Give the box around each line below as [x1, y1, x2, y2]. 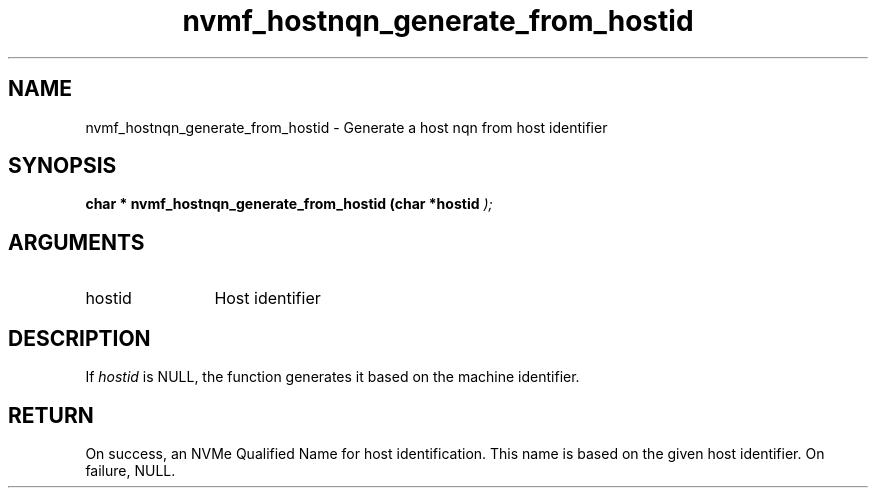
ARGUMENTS [8, 229, 145, 255]
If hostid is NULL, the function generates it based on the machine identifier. [85, 368, 580, 386]
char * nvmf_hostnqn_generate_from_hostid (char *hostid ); [85, 195, 493, 213]
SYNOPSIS [8, 153, 117, 179]
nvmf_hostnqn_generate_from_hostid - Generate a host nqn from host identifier [85, 118, 608, 136]
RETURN [8, 402, 94, 428]
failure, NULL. [85, 461, 176, 479]
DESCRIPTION [8, 325, 151, 351]
